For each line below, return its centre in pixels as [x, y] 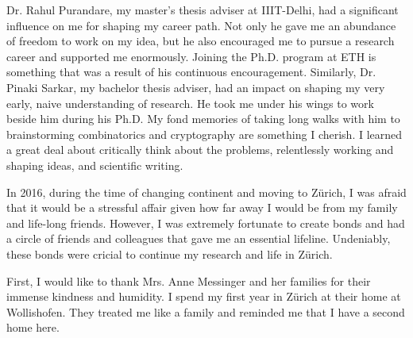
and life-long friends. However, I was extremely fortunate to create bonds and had [206, 223]
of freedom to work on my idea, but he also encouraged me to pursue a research [201, 41]
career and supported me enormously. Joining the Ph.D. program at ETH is [191, 56]
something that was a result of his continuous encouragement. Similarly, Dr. [191, 72]
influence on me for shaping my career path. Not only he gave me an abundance [201, 25]
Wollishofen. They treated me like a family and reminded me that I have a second [206, 311]
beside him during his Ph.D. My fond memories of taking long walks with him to [203, 119]
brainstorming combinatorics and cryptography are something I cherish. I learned [205, 134]
